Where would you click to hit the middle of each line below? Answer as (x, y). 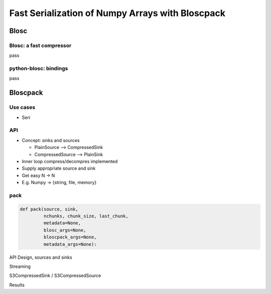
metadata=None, (62, 223)
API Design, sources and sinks (41, 257)
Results (17, 285)
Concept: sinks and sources (51, 140)
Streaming (20, 266)
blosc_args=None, (65, 230)
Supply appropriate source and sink (59, 169)
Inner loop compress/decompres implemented (70, 161)
